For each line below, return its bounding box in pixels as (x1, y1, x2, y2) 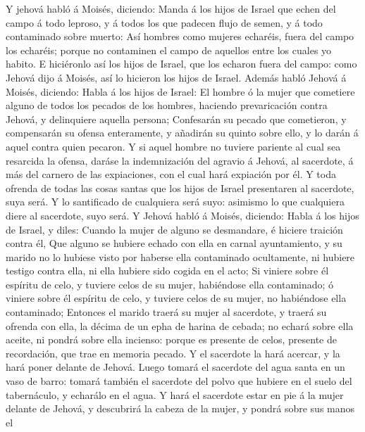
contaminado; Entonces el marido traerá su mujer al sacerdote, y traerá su (6, 305, 327, 319)
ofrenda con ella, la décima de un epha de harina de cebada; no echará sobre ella (6, 318, 354, 333)
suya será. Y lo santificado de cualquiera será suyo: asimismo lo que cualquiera (6, 194, 345, 209)
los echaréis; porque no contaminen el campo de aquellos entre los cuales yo (6, 42, 332, 57)
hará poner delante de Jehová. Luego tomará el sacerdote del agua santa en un (6, 360, 345, 374)
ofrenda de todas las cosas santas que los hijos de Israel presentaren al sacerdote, (6, 180, 354, 195)
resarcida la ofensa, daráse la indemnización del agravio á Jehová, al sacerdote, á (6, 153, 354, 167)
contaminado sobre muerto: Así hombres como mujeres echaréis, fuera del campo (6, 29, 354, 44)
